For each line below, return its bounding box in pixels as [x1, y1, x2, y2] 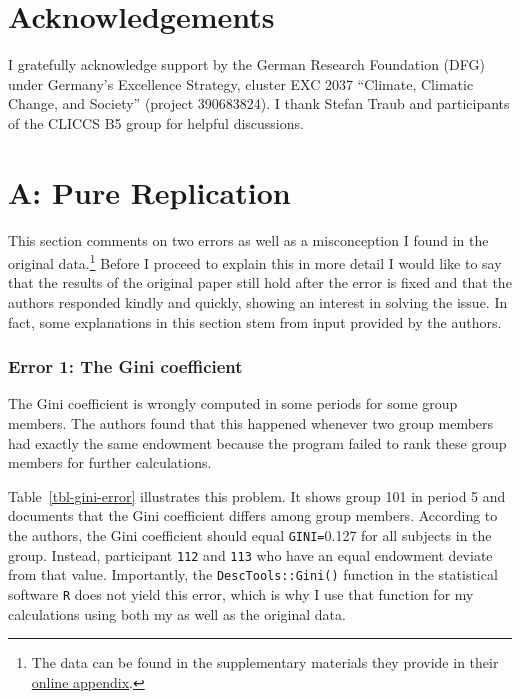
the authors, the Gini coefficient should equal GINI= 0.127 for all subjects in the [8, 525, 492, 546]
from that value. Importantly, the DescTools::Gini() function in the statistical [8, 564, 498, 585]
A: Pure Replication [8, 171, 291, 212]
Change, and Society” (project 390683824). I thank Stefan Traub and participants [8, 93, 510, 114]
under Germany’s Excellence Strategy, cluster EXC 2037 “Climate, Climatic [8, 73, 474, 94]
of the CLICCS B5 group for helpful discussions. [8, 112, 304, 133]
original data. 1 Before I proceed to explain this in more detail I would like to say [8, 250, 502, 273]
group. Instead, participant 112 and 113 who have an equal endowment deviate [8, 544, 493, 565]
